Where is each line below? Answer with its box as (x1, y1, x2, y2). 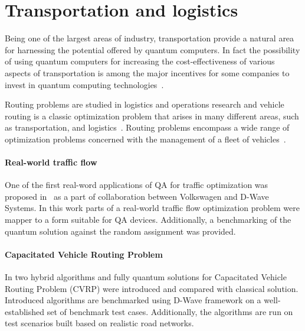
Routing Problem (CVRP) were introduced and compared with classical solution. (5, 282, 299, 294)
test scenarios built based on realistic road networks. (5, 317, 194, 329)
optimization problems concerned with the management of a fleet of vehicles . (5, 132, 286, 145)
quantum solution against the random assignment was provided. (5, 225, 236, 237)
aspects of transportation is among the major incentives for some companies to (5, 66, 290, 79)
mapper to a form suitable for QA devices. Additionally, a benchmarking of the (5, 213, 291, 226)
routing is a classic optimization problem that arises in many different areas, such (5, 109, 299, 122)
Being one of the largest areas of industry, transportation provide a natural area (5, 32, 294, 44)
